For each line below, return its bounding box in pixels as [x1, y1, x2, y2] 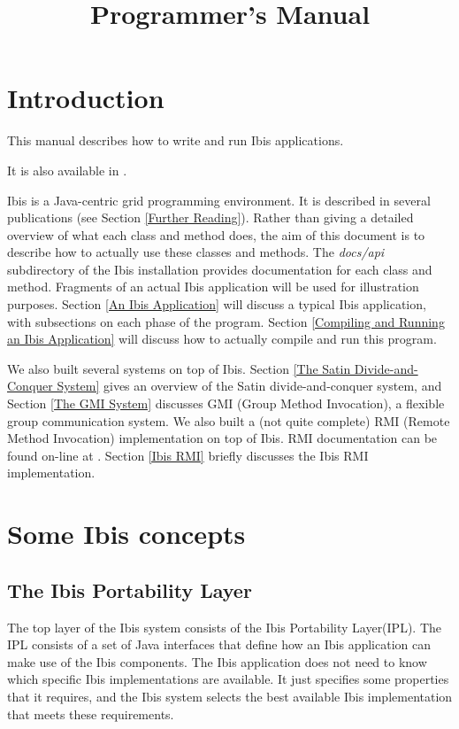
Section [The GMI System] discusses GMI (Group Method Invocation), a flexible [7, 394, 445, 413]
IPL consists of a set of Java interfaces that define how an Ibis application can [7, 635, 431, 654]
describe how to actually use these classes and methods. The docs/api [7, 243, 385, 261]
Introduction [7, 80, 164, 116]
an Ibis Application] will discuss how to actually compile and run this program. [7, 330, 437, 348]
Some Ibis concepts [7, 516, 246, 552]
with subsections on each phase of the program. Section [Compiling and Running [7, 312, 445, 330]
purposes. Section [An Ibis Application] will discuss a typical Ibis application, [7, 295, 426, 314]
